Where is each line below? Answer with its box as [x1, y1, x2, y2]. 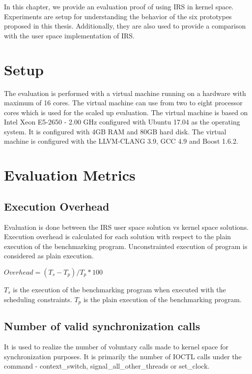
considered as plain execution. [4, 250, 94, 261]
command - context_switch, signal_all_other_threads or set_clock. [4, 361, 210, 371]
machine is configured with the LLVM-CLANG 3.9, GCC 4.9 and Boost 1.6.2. [4, 136, 238, 146]
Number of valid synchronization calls [4, 318, 200, 334]
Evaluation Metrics [4, 165, 136, 185]
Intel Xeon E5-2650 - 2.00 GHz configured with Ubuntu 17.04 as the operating [4, 117, 240, 127]
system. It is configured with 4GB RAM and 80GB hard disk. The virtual [4, 126, 226, 136]
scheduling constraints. [4, 294, 72, 304]
